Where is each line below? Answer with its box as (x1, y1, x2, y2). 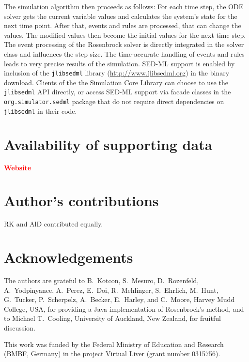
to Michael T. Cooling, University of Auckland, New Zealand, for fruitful (4, 313, 221, 323)
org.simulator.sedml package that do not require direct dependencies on (4, 96, 224, 106)
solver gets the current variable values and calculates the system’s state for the (4, 11, 237, 21)
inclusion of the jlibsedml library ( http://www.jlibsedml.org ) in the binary (4, 68, 230, 78)
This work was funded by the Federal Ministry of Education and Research (4, 339, 224, 349)
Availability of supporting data (4, 134, 213, 154)
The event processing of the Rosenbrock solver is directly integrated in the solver (4, 39, 244, 49)
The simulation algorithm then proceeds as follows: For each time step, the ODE (4, 1, 244, 11)
